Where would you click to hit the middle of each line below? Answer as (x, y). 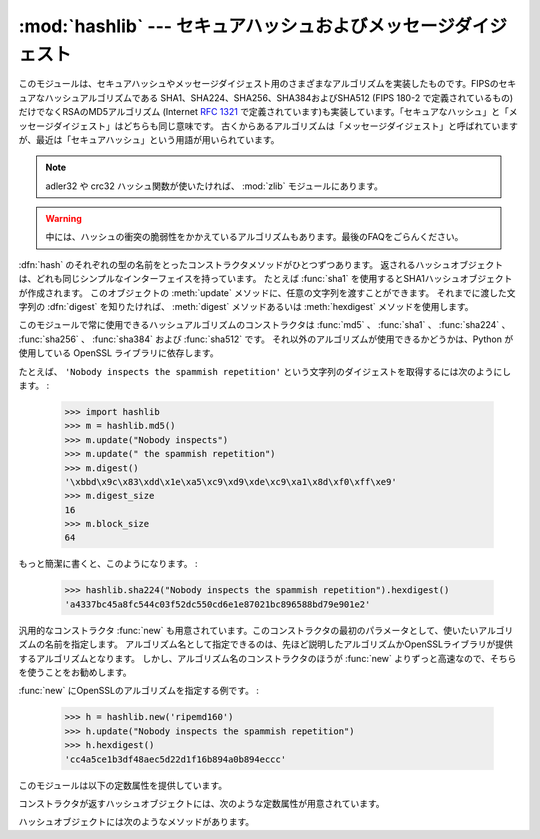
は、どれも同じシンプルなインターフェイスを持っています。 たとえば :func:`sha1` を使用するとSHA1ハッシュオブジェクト (265, 279)
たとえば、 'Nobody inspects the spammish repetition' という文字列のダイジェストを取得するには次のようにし (265, 371)
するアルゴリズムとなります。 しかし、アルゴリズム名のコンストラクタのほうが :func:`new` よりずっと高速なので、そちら (267, 658)
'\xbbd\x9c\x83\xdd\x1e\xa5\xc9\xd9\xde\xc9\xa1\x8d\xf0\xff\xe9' (230, 481)
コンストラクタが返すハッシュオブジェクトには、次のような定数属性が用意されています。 (201, 803)
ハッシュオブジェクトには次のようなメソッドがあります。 (136, 822)
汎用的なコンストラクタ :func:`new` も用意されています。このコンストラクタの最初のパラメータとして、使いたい (248, 630)
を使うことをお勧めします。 (75, 672)
